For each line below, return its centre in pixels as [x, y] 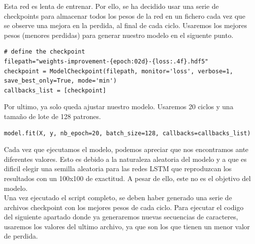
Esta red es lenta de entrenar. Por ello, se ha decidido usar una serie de [112, 6]
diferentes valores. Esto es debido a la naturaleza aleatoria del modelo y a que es [126, 159]
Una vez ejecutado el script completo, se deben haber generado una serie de [118, 198]
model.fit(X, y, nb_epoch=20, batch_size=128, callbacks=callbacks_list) [127, 133]
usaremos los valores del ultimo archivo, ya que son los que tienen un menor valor [127, 226]
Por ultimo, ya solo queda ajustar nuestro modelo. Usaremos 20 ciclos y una [119, 107]
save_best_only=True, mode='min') [61, 81]
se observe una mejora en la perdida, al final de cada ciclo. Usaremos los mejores [126, 25]
